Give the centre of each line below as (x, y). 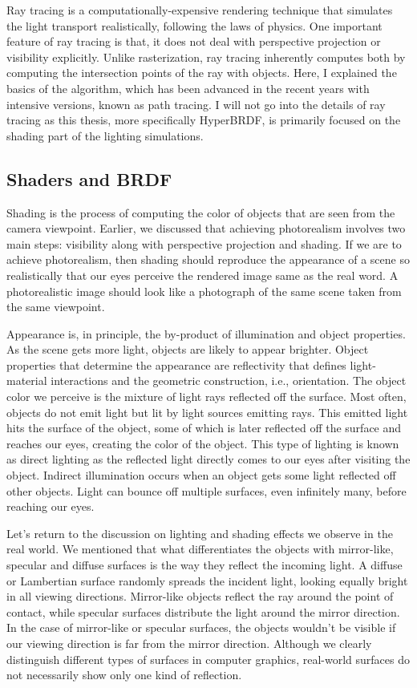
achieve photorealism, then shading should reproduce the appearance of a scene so (208, 259)
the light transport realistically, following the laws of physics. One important (194, 25)
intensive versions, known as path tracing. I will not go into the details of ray (196, 104)
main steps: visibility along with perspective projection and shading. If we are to (204, 243)
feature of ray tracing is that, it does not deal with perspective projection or (194, 41)
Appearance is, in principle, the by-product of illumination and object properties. (206, 333)
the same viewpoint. (56, 307)
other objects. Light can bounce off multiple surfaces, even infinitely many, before (206, 490)
